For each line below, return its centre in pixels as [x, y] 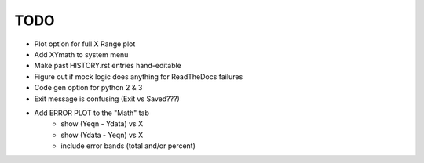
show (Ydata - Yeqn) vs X [102, 135]
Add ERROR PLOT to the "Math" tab [91, 113]
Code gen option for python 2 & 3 [88, 88]
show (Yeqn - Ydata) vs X [102, 124]
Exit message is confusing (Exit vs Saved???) [107, 99]
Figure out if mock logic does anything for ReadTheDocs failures [139, 76]
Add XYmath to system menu [81, 54]
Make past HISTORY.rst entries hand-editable [108, 66]
